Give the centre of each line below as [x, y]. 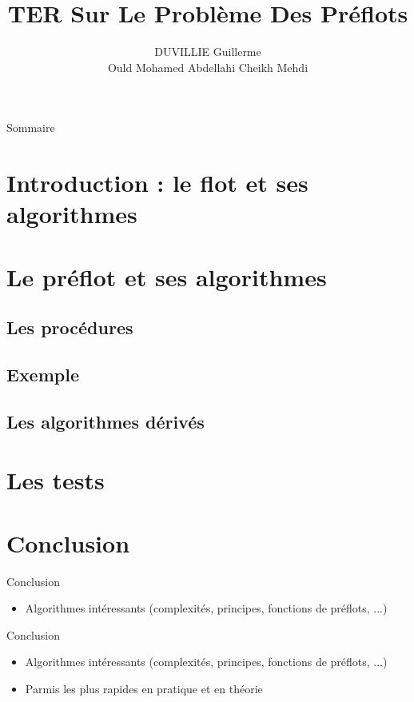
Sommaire [31, 128]
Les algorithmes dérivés [105, 421]
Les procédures [70, 327]
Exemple [43, 375]
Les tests [56, 480]
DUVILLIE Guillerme [208, 52]
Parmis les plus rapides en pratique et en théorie [144, 689]
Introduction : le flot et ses [157, 183]
